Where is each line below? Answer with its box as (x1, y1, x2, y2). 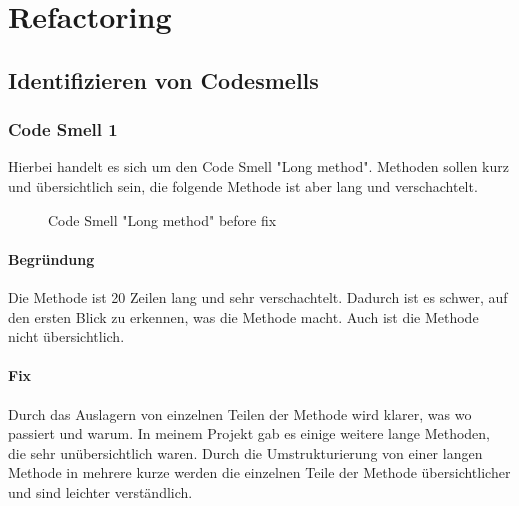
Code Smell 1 (8, 117, 118, 142)
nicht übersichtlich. (8, 326, 125, 347)
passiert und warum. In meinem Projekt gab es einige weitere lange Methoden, (8, 423, 491, 444)
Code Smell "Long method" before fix (48, 209, 277, 230)
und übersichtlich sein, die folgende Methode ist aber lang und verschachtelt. (8, 175, 478, 196)
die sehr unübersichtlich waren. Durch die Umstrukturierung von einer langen (8, 442, 483, 463)
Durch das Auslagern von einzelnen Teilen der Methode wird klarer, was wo (8, 403, 472, 424)
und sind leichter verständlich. (8, 481, 193, 502)
